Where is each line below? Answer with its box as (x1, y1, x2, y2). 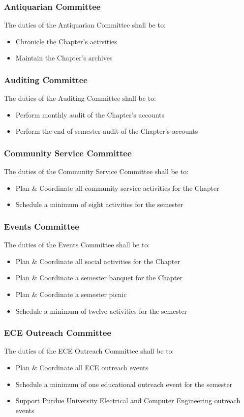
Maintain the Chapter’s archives (15, 53, 113, 63)
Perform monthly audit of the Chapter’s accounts (15, 109, 165, 119)
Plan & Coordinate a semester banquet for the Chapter (15, 272, 183, 283)
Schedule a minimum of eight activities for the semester (15, 199, 183, 209)
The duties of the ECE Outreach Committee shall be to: (4, 346, 174, 356)
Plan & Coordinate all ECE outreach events (15, 362, 149, 372)
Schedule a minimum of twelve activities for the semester (15, 305, 187, 316)
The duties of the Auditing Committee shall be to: (4, 93, 156, 103)
